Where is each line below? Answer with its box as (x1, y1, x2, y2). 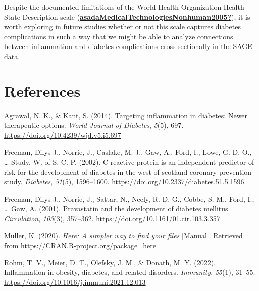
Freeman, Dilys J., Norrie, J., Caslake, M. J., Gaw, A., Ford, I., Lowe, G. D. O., (4, 147, 252, 157)
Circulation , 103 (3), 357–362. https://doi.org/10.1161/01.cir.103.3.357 (4, 213, 220, 224)
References (4, 80, 81, 101)
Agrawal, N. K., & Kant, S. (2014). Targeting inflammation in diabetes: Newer (4, 110, 248, 120)
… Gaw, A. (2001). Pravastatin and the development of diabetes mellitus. (4, 203, 230, 214)
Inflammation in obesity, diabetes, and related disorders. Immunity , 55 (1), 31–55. (4, 267, 255, 277)
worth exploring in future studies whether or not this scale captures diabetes (4, 21, 241, 32)
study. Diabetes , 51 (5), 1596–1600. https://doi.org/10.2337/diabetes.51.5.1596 (4, 176, 244, 187)
